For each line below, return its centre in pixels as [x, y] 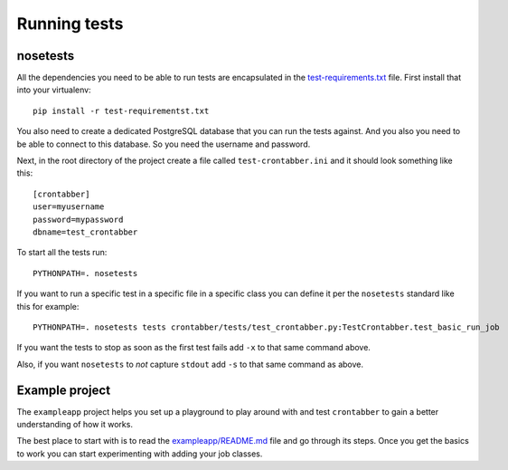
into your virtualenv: [54, 90]
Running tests [70, 24]
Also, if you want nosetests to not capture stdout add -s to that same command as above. [190, 364]
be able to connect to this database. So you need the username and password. [164, 144]
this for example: [48, 306]
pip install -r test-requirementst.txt [121, 110]
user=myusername [69, 207]
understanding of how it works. [75, 424]
